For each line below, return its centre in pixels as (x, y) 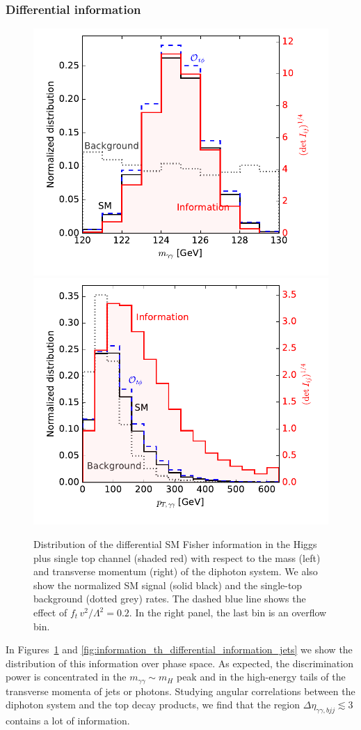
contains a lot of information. (68, 721)
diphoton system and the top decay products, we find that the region (153, 705)
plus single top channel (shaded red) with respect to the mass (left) (177, 557)
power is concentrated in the (66, 677)
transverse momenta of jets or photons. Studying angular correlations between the (180, 691)
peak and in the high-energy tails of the (261, 677)
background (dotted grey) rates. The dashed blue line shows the (170, 599)
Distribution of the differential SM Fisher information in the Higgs (175, 544)
